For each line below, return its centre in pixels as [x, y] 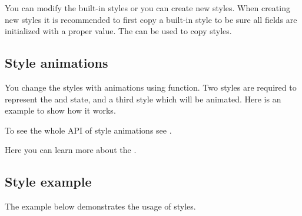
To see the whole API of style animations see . [88, 130]
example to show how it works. [60, 110]
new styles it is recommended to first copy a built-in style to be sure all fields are [151, 19]
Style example [48, 182]
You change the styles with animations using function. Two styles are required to [151, 87]
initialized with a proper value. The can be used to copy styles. [118, 31]
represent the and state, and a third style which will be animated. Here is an [143, 99]
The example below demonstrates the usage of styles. [100, 206]
